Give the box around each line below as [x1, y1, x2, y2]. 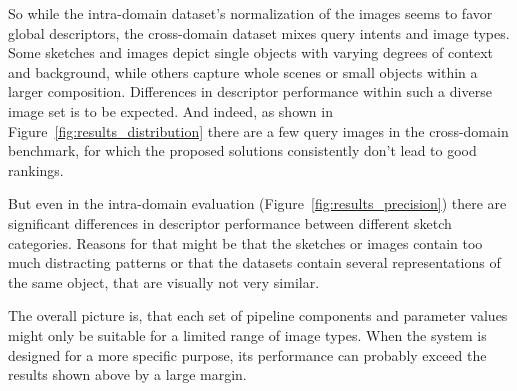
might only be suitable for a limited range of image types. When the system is [8, 324, 487, 345]
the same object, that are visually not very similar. [8, 271, 320, 292]
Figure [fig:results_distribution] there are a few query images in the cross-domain [8, 120, 509, 141]
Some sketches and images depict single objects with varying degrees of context [8, 42, 494, 63]
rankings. [8, 159, 64, 180]
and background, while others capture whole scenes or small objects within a [8, 61, 478, 82]
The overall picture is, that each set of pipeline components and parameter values [8, 305, 508, 326]
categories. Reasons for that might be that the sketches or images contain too [8, 232, 483, 253]
